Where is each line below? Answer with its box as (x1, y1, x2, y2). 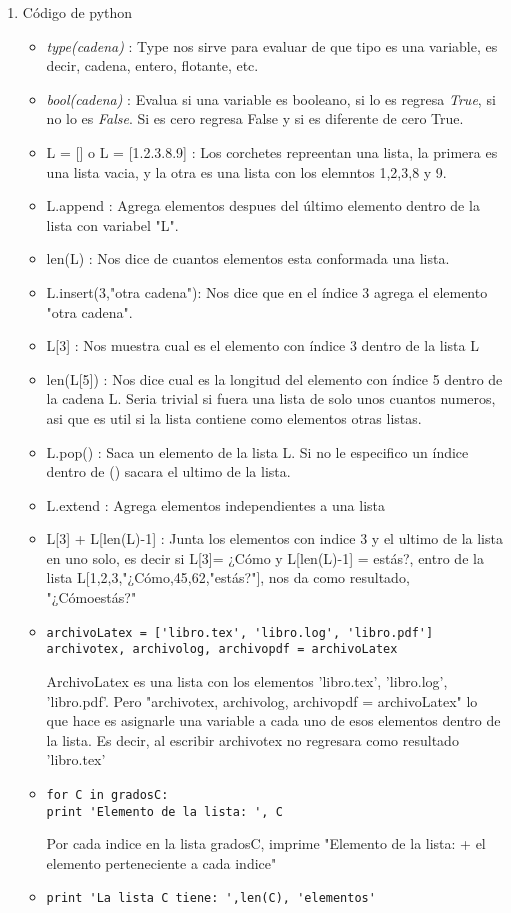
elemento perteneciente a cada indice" (46, 852, 277, 873)
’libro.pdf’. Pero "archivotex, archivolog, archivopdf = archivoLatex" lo (46, 690, 478, 711)
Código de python (22, 2, 133, 22)
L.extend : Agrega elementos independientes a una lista (46, 494, 385, 515)
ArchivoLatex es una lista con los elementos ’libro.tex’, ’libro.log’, (46, 670, 448, 691)
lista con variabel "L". (46, 214, 179, 235)
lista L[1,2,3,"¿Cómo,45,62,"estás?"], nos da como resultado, (46, 567, 410, 588)
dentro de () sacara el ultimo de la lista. (46, 461, 291, 482)
